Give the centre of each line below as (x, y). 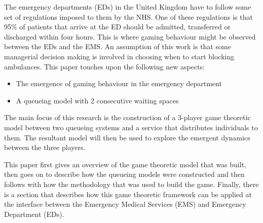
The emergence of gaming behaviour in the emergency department (119, 83)
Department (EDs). (34, 214)
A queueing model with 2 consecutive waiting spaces (97, 100)
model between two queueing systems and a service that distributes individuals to (131, 127)
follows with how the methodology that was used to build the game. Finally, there (131, 184)
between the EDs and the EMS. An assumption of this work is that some (118, 46)
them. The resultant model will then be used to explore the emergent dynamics (127, 137)
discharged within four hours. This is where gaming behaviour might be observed (130, 36)
